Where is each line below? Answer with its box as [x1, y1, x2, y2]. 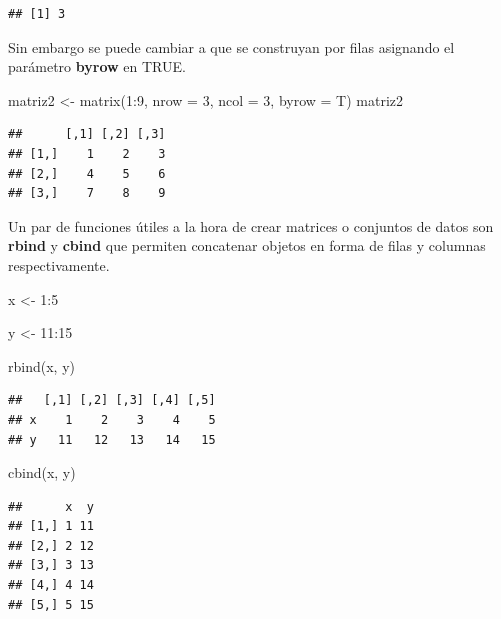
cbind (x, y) [8, 462, 76, 483]
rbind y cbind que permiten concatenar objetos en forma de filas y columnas [8, 235, 486, 256]
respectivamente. [8, 254, 110, 275]
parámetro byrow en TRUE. [8, 56, 186, 77]
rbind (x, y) [8, 355, 75, 376]
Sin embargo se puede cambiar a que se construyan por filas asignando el [8, 36, 455, 57]
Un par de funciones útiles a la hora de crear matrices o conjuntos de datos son [8, 215, 494, 236]
